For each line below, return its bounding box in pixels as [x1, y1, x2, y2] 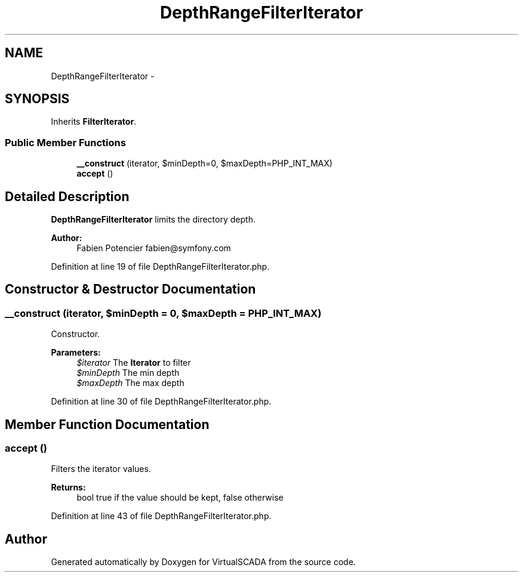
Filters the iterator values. [51, 464, 151, 474]
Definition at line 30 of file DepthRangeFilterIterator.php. [51, 396, 272, 407]
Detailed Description [5, 189, 130, 204]
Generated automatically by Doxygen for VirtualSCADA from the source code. [51, 557, 356, 567]
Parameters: [51, 347, 101, 358]
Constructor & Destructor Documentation [5, 282, 256, 297]
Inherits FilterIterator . [51, 116, 137, 127]
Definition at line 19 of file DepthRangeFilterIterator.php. [51, 261, 270, 272]
